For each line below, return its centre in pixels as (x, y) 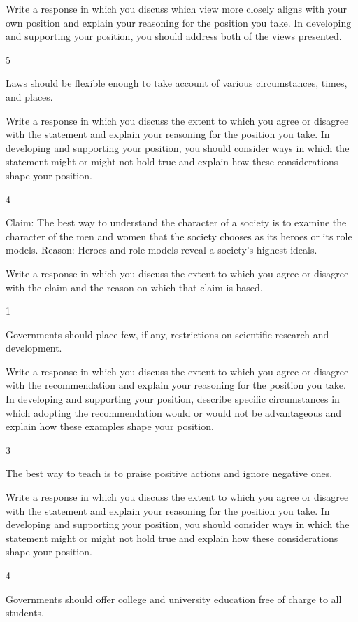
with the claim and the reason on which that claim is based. (134, 287)
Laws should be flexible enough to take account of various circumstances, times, (177, 83)
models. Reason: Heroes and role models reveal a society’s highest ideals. (162, 250)
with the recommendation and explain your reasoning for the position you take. (176, 385)
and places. (29, 96)
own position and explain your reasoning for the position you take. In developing (179, 22)
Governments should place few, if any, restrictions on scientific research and (167, 334)
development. (34, 348)
